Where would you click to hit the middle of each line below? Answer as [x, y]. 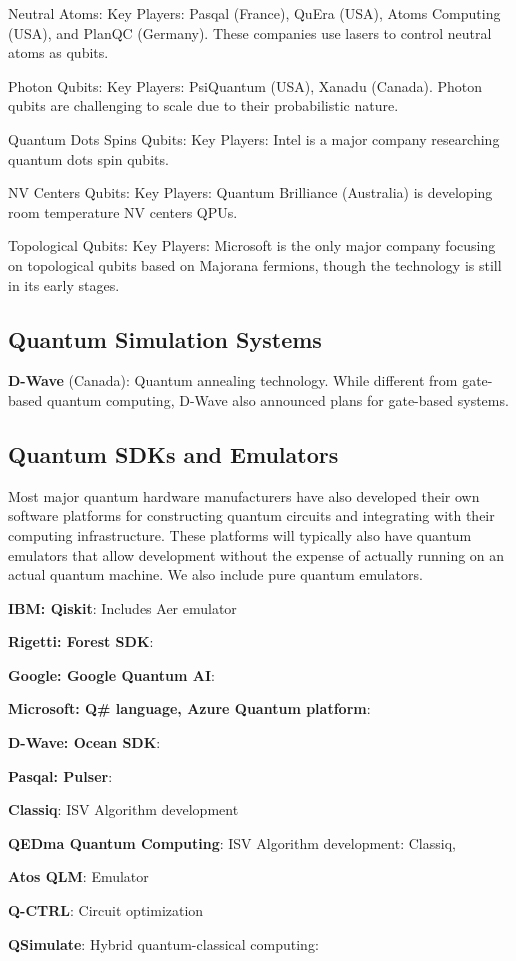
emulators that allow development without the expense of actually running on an [256, 554]
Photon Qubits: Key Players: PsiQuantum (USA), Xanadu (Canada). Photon [245, 85]
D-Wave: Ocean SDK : [84, 742]
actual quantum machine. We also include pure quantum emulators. [215, 574]
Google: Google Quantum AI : [111, 674]
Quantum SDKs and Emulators [173, 453]
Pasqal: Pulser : [60, 775]
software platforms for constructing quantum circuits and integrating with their [251, 515]
